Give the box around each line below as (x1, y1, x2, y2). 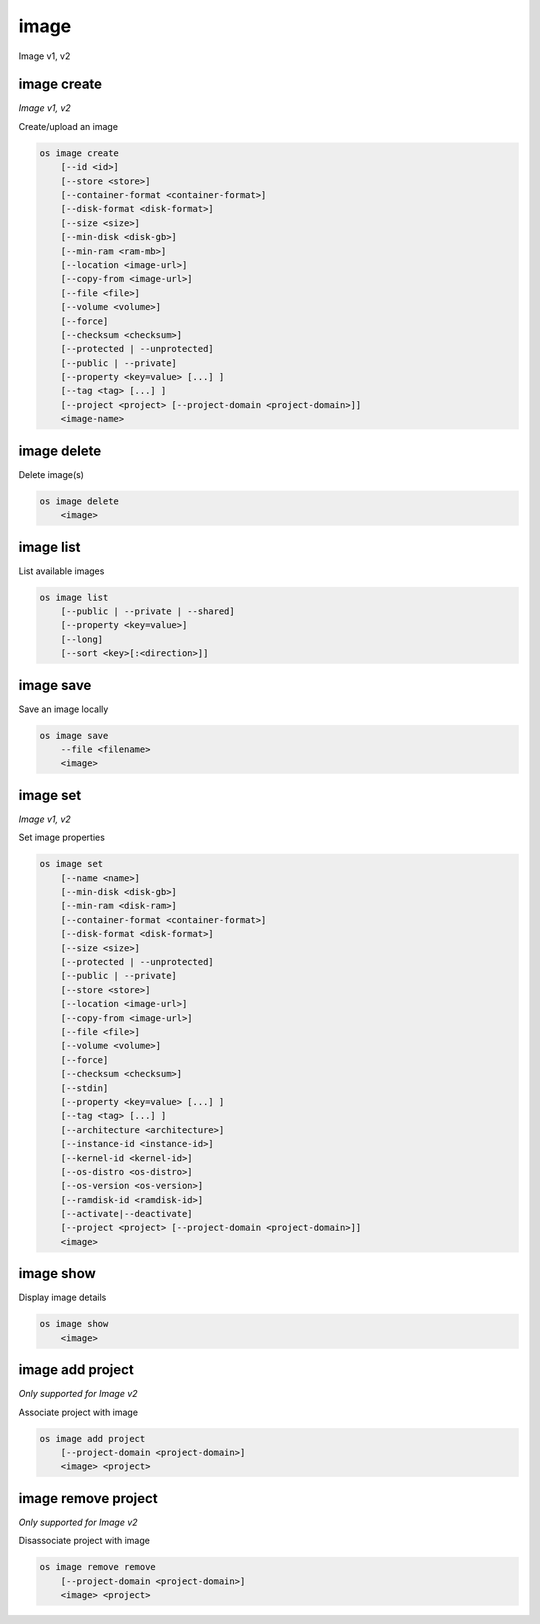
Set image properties (18, 831, 105, 844)
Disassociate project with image (18, 1535, 150, 1547)
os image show (39, 1318, 109, 1330)
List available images (18, 565, 105, 577)
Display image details (18, 1291, 107, 1304)
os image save (39, 730, 109, 741)
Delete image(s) (18, 468, 85, 480)
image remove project (18, 1490, 159, 1507)
